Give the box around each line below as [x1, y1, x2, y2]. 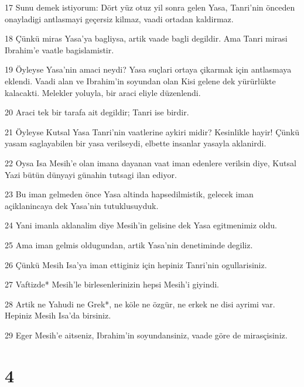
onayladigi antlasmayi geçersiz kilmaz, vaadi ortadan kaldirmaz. [5, 12, 234, 25]
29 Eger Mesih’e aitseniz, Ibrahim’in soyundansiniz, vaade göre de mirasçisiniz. [5, 328, 288, 341]
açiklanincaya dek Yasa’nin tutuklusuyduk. [5, 199, 159, 211]
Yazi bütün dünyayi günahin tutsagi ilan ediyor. [5, 168, 177, 180]
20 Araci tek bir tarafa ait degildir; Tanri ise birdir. [5, 106, 189, 118]
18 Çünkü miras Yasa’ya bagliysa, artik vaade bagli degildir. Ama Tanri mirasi [5, 32, 288, 44]
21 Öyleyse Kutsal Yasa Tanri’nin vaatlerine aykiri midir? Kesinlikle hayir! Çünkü [5, 125, 300, 138]
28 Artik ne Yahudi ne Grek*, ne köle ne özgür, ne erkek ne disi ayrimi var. [5, 297, 275, 310]
